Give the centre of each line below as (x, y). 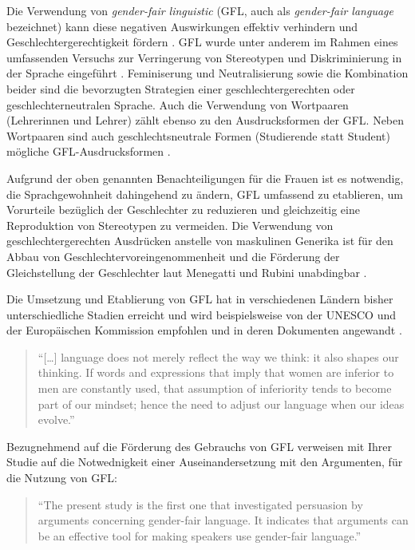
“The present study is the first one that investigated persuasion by (200, 504)
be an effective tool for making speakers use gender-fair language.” (200, 535)
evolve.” (56, 419)
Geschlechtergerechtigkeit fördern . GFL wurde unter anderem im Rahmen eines (202, 42)
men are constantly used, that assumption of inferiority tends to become (215, 388)
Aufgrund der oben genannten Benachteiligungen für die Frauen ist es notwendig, (205, 178)
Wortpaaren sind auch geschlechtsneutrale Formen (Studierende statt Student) (199, 135)
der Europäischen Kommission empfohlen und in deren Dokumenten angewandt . (204, 330)
